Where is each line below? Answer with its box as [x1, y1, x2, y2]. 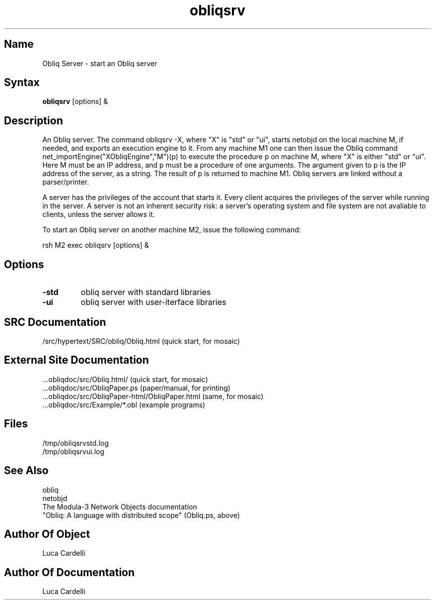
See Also [4, 464, 49, 477]
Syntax [4, 76, 40, 89]
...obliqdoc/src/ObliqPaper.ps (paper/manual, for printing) [42, 383, 230, 392]
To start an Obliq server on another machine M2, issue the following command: [42, 225, 301, 234]
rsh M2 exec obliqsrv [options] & [42, 241, 149, 250]
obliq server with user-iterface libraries [80, 297, 226, 307]
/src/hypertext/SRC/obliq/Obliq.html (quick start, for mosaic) [42, 336, 240, 345]
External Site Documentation [4, 354, 149, 367]
